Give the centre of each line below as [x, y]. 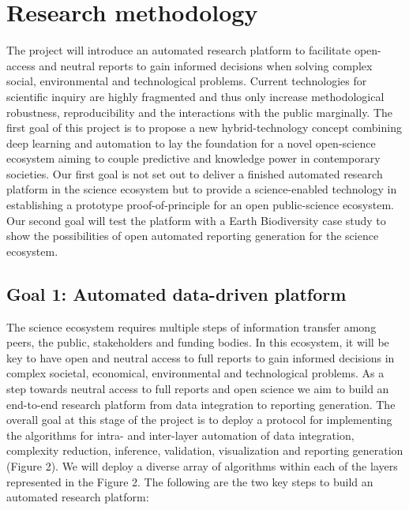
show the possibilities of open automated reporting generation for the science [193, 236]
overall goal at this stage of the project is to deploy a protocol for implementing [199, 420]
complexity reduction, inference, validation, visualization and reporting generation [205, 450]
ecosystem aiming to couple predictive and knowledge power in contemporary [193, 158]
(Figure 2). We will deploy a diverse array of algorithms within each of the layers [202, 465]
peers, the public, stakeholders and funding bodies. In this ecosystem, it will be [198, 342]
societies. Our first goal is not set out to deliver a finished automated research [195, 173]
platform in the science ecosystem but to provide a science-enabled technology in [202, 189]
